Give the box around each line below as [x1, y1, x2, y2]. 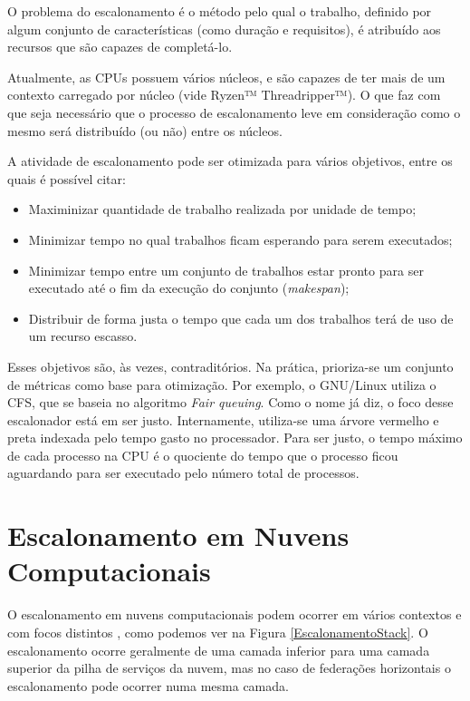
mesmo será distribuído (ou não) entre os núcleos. [7, 121, 283, 140]
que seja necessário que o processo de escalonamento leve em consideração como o [7, 102, 461, 122]
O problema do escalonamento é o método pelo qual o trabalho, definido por [7, 2, 432, 20]
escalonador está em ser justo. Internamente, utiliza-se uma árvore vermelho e [7, 410, 439, 429]
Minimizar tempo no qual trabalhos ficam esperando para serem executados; [28, 229, 453, 248]
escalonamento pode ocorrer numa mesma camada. [7, 676, 289, 695]
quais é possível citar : [7, 169, 126, 188]
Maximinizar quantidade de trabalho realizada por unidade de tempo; [28, 200, 417, 219]
